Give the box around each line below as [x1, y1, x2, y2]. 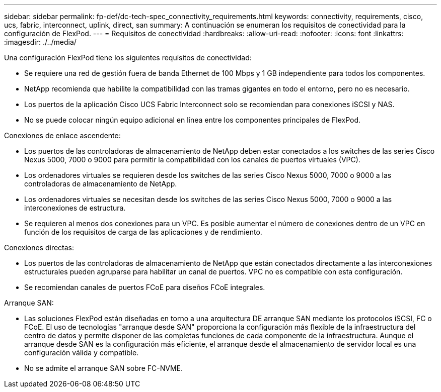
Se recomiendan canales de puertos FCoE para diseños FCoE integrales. [24, 283, 265, 291]
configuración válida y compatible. [24, 348, 139, 357]
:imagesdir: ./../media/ [4, 38, 77, 46]
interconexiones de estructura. [24, 204, 126, 212]
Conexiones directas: [4, 243, 75, 252]
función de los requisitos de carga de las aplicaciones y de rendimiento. [24, 228, 262, 236]
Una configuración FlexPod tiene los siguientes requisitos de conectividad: [4, 53, 252, 62]
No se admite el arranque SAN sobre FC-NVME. [24, 364, 183, 372]
